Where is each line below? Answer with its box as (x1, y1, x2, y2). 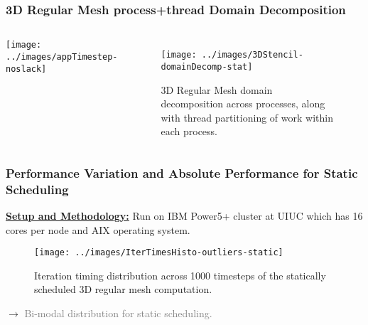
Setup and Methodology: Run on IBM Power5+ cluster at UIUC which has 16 (6, 208, 363, 223)
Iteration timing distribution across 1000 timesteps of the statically (34, 267, 326, 282)
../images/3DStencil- (201, 50, 303, 60)
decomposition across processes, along (161, 96, 325, 111)
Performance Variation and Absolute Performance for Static (6, 164, 358, 181)
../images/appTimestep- (6, 51, 118, 62)
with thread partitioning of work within (161, 110, 333, 124)
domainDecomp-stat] (161, 61, 253, 72)
